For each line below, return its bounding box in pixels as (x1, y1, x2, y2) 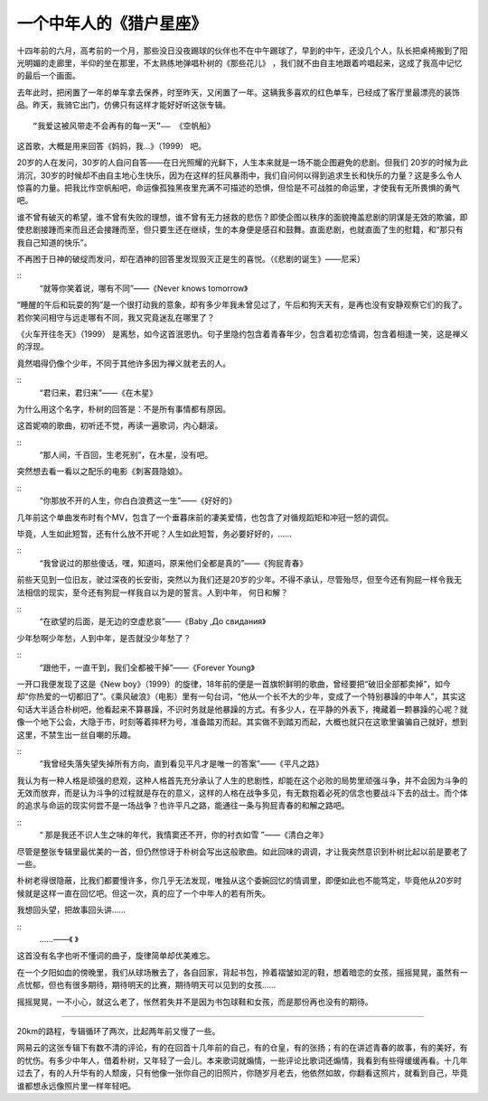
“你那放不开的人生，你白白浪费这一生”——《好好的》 (39, 495, 237, 506)
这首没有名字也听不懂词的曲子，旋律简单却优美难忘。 (16, 950, 215, 961)
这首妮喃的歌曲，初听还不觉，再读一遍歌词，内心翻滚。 (16, 420, 223, 431)
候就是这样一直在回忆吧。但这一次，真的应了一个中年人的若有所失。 (16, 888, 270, 899)
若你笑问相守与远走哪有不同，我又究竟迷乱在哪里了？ (16, 312, 215, 322)
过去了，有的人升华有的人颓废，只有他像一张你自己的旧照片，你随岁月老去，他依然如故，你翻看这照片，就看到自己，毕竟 (16, 1068, 468, 1078)
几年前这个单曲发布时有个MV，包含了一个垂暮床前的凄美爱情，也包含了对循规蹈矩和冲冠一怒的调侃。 (16, 511, 394, 523)
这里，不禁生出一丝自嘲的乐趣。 (16, 729, 136, 740)
